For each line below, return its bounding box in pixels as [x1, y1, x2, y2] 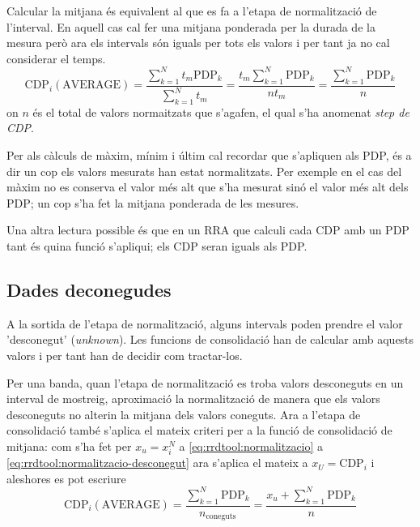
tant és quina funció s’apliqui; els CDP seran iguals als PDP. [6, 238, 308, 254]
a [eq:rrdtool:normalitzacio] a [179, 437, 324, 454]
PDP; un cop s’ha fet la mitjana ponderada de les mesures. [6, 194, 299, 211]
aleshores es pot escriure [6, 469, 126, 486]
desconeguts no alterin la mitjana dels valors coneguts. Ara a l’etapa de [6, 405, 361, 422]
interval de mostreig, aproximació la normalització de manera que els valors [6, 390, 380, 407]
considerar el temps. [6, 49, 106, 66]
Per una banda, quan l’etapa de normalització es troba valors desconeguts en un [6, 374, 404, 391]
